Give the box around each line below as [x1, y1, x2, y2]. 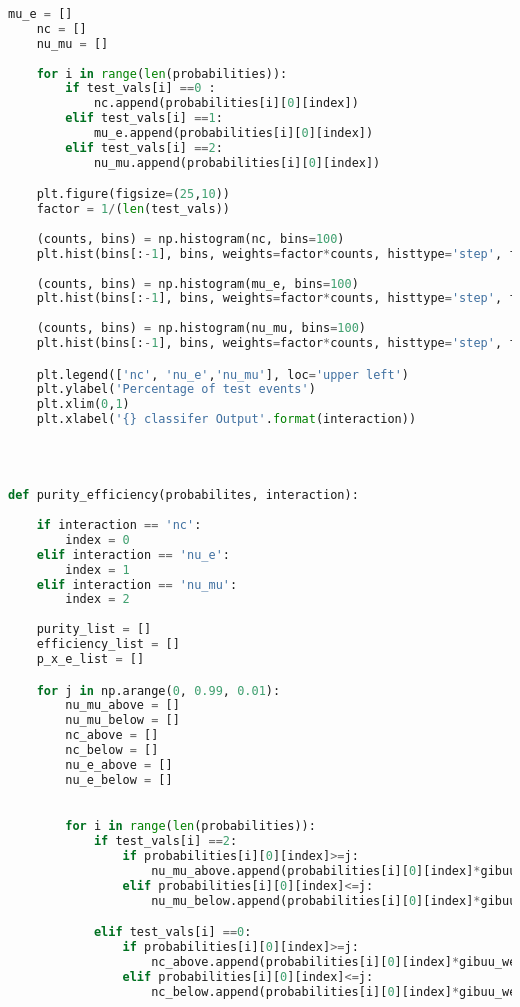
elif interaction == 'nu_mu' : [36, 577, 238, 592]
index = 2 [65, 592, 130, 607]
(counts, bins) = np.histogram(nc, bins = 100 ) [36, 231, 345, 246]
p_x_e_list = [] [36, 651, 145, 666]
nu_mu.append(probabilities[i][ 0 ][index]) [93, 155, 381, 170]
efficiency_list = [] [36, 637, 180, 652]
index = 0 [65, 532, 130, 547]
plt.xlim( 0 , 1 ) [36, 397, 130, 412]
